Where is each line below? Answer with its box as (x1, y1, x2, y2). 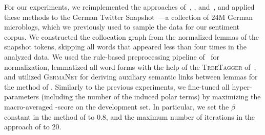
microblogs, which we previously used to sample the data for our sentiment (4, 21, 240, 32)
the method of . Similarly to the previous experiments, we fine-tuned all (4, 81, 230, 92)
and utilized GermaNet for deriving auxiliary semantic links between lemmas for (4, 71, 258, 82)
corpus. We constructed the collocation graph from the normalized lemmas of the (4, 31, 259, 42)
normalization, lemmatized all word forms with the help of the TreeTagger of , (4, 61, 256, 72)
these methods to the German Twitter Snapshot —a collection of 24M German (4, 11, 253, 22)
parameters (4, 91, 39, 102)
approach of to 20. (4, 121, 62, 132)
